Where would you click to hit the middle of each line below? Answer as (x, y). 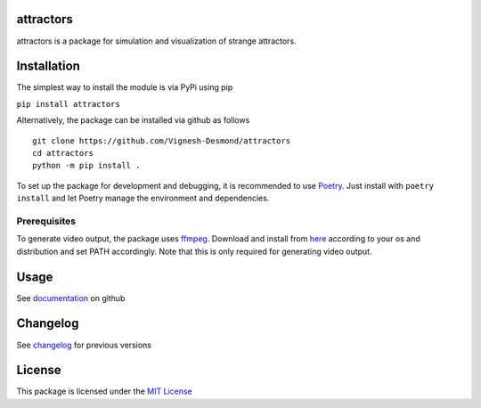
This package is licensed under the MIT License (104, 391)
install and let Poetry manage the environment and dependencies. (143, 198)
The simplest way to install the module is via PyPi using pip (125, 87)
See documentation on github (71, 298)
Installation (48, 66)
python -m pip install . (86, 166)
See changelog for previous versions (84, 345)
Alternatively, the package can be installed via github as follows (133, 120)
